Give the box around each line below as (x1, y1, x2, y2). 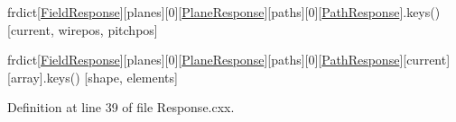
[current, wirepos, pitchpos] (7, 20, 158, 39)
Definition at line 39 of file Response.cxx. (7, 98, 235, 117)
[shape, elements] (84, 67, 178, 86)
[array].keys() (7, 67, 80, 86)
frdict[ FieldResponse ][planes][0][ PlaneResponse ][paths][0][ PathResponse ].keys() (7, 3, 441, 21)
